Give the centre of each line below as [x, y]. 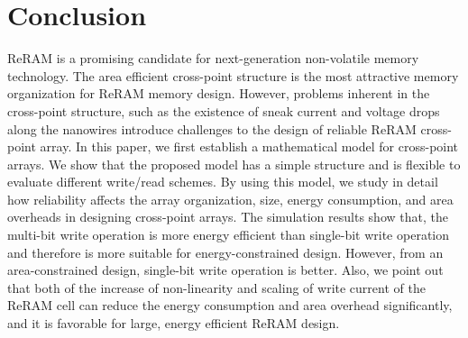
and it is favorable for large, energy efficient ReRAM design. [174, 323]
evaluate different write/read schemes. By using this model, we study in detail [223, 182]
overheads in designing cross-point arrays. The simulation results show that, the [228, 217]
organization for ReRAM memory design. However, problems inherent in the [219, 93]
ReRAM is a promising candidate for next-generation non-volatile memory [213, 58]
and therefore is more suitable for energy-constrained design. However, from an [225, 252]
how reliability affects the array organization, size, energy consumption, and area [230, 199]
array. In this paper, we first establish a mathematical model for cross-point [249, 146]
